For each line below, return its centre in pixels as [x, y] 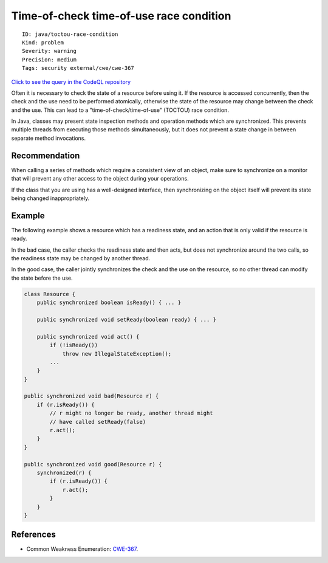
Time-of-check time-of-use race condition [121, 16]
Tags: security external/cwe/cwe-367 [78, 68]
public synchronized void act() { [88, 337]
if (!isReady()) [74, 345]
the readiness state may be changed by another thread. [81, 258]
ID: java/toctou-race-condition [70, 34]
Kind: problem [43, 42]
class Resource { [50, 294]
